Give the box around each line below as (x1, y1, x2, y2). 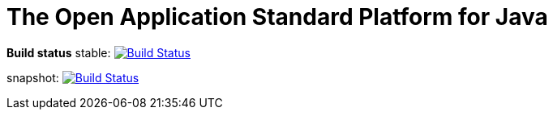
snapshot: (6, 70, 59, 85)
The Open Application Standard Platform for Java (6, 3, 548, 31)
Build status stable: (6, 45, 111, 60)
